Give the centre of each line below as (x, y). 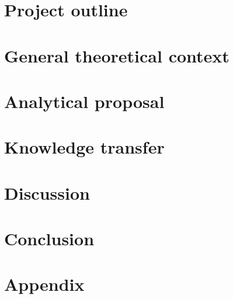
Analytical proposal (84, 101)
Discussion (47, 192)
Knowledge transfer (84, 147)
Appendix (44, 284)
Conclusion (49, 239)
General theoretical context (117, 55)
